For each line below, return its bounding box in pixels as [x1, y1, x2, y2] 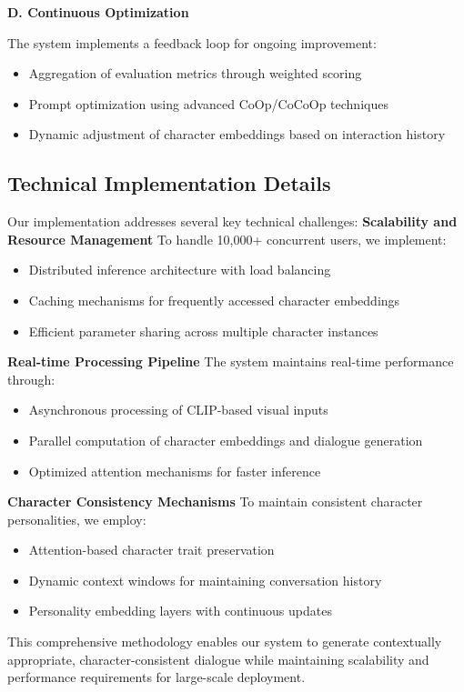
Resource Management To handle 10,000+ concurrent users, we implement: [7, 229, 447, 248]
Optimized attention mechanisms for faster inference [28, 461, 321, 480]
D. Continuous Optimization [7, 3, 189, 21]
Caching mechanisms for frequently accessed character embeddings [28, 290, 400, 309]
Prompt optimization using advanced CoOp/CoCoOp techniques [28, 94, 388, 113]
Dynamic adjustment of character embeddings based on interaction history [28, 125, 446, 144]
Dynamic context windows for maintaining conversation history [28, 570, 382, 589]
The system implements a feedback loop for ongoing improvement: [7, 33, 377, 52]
